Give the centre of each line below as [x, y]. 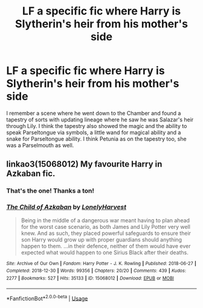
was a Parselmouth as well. [40, 145]
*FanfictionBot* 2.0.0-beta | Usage [47, 298]
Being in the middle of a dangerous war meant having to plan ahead [105, 220]
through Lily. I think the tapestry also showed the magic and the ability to [97, 126]
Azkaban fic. [31, 174]
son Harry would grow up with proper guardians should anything [101, 239]
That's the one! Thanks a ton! [50, 191]
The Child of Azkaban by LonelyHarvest [66, 207]
